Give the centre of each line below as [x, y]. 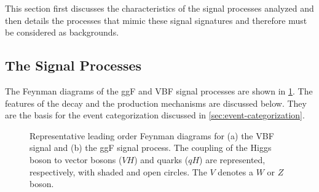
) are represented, [232, 159]
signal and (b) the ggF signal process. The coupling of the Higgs [151, 148]
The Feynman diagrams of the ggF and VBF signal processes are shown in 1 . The [159, 90]
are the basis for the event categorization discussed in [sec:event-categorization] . [155, 115]
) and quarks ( [161, 159]
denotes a [235, 171]
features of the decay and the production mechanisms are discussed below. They [156, 103]
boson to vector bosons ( [76, 159]
